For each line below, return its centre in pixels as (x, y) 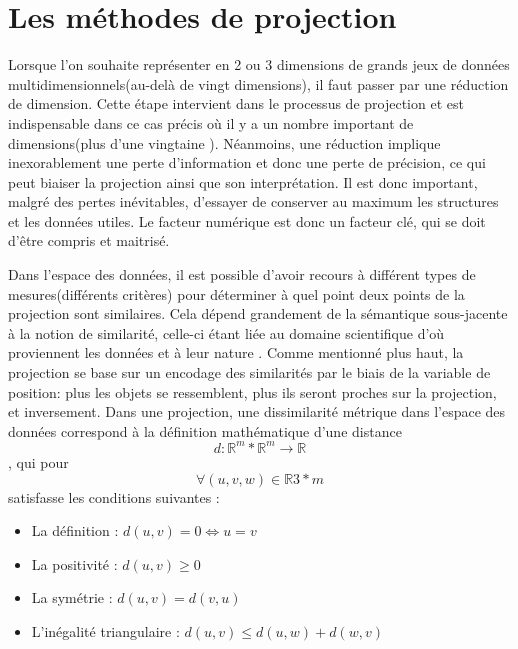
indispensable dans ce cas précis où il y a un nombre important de (211, 122)
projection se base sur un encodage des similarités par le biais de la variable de (249, 372)
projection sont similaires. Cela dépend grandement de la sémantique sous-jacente (258, 313)
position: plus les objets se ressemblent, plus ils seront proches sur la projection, (252, 391)
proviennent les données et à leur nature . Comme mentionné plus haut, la (236, 352)
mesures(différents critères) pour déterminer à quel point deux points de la (236, 293)
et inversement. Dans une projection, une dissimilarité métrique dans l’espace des (257, 411)
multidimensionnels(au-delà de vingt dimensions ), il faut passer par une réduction (258, 83)
